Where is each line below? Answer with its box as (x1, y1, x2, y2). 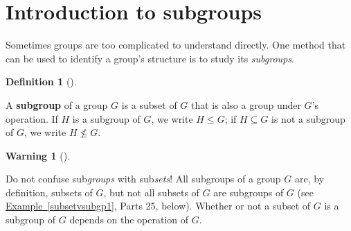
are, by (295, 171, 325, 186)
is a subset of (121, 97, 177, 112)
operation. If (6, 111, 58, 126)
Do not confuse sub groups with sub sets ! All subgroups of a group (6, 171, 281, 186)
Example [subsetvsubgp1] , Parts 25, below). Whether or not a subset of (6, 198, 311, 213)
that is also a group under (191, 97, 301, 112)
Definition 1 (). (6, 74, 77, 89)
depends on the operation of (69, 212, 189, 227)
